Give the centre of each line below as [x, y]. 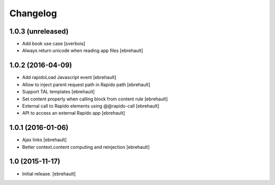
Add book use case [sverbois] [54, 44]
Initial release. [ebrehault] [49, 174]
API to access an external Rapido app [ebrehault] [74, 113]
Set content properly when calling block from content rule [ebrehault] [95, 99]
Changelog [33, 13]
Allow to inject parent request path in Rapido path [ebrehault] [86, 85]
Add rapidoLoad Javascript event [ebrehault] [69, 77]
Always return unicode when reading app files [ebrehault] [83, 50]
